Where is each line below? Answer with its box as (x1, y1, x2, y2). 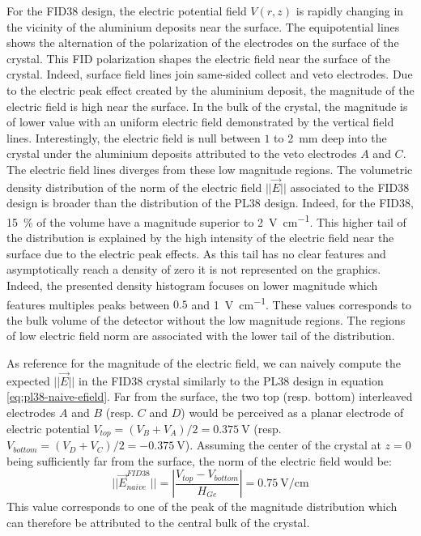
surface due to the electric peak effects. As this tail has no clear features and (6, 245, 386, 262)
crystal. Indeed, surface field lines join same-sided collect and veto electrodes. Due (6, 66, 413, 83)
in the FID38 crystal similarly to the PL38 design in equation (78, 372, 384, 389)
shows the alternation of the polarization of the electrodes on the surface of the (6, 34, 399, 51)
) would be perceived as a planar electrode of (181, 404, 404, 420)
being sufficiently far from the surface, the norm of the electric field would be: (6, 452, 392, 469)
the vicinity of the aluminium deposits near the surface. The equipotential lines (6, 18, 400, 35)
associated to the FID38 (290, 178, 410, 195)
